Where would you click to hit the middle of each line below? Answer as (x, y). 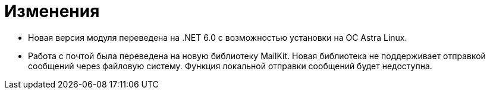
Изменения (52, 11)
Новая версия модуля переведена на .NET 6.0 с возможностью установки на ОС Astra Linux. (218, 37)
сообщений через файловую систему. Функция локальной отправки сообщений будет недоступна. (230, 66)
